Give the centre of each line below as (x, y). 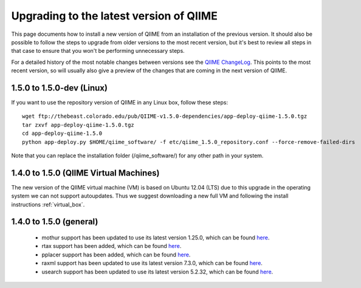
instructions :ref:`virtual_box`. (48, 204)
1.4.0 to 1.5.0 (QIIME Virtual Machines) (85, 173)
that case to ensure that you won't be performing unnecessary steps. (98, 51)
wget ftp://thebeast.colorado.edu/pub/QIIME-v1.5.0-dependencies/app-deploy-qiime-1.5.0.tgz (165, 116)
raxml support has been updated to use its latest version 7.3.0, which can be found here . (152, 263)
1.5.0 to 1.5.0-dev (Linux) (59, 88)
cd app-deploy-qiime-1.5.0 (62, 133)
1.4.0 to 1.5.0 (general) (55, 222)
